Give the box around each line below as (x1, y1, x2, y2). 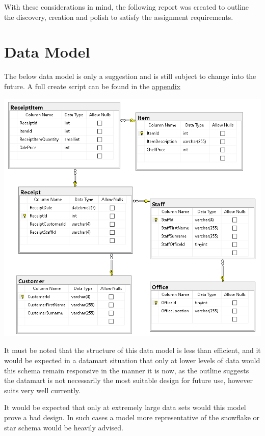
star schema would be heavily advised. (4, 422, 123, 432)
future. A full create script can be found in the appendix (4, 80, 180, 91)
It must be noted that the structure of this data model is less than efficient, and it (4, 345, 261, 356)
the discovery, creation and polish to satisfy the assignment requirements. (4, 11, 233, 22)
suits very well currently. (4, 385, 81, 395)
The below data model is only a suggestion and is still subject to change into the (4, 71, 256, 81)
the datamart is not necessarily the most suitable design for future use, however (4, 375, 253, 386)
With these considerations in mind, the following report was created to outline (4, 2, 249, 12)
